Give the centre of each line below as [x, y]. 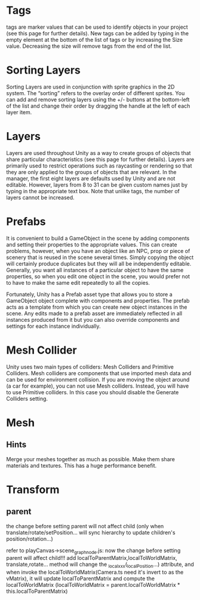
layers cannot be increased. [40, 197]
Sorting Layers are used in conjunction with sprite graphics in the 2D [90, 87]
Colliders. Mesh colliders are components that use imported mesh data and [99, 373]
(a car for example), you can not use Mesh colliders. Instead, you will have [98, 386]
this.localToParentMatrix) [37, 591]
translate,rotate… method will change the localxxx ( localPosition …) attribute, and [100, 565]
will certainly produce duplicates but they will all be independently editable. [99, 263]
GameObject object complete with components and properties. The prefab [98, 300]
